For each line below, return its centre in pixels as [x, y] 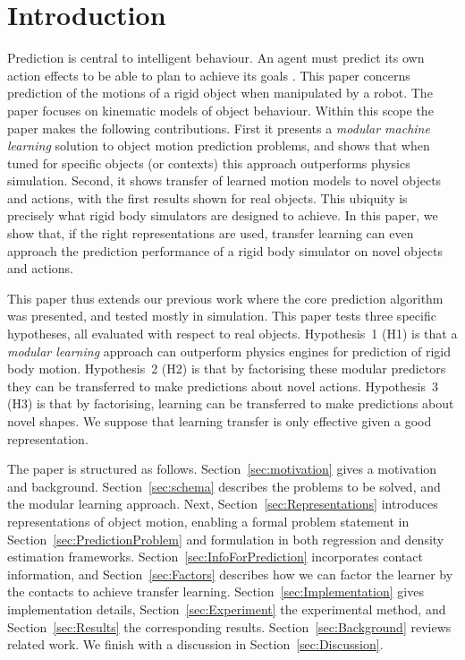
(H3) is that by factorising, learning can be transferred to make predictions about [231, 403]
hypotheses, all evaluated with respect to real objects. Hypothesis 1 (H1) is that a [232, 334]
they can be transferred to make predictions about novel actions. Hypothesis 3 [223, 386]
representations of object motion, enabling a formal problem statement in [208, 521]
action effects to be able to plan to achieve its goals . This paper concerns [209, 75]
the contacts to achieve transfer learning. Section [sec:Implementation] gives [216, 591]
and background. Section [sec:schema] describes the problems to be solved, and [224, 486]
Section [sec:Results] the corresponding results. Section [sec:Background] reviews [229, 626]
